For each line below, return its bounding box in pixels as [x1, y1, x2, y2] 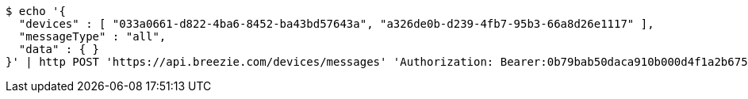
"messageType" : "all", [18, 30, 167, 43]
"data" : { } [18, 43, 100, 55]
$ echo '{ [6, 5, 66, 17]
